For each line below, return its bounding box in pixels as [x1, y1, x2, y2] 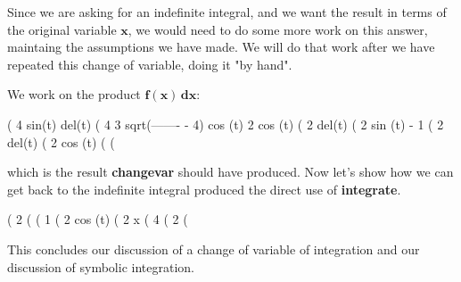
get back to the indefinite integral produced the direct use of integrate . [7, 179, 401, 198]
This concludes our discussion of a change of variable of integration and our [7, 239, 420, 258]
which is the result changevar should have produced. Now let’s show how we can [7, 162, 454, 181]
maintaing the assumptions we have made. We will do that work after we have [7, 37, 435, 56]
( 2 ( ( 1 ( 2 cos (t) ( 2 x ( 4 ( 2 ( [7, 210, 188, 228]
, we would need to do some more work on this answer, [128, 20, 428, 38]
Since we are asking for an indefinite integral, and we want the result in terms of [7, 3, 447, 21]
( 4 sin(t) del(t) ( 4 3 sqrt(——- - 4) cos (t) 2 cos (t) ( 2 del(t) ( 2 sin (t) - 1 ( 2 [7, 114, 444, 133]
